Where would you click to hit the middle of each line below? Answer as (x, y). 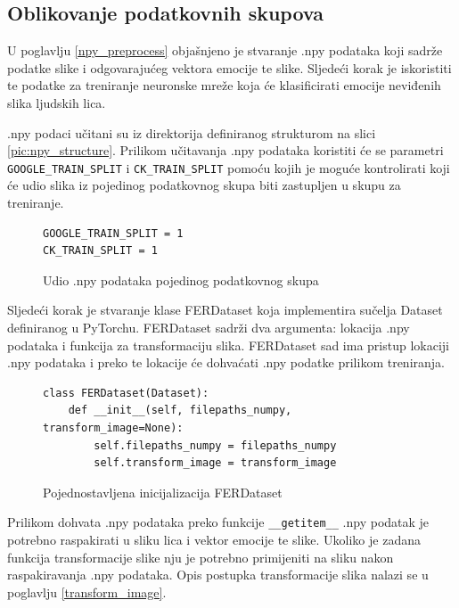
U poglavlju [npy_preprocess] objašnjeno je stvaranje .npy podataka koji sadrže (225, 50)
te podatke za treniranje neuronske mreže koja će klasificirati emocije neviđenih (224, 85)
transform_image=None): (113, 427)
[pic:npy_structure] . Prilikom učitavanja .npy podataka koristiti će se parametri (225, 150)
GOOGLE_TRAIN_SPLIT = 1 (113, 233)
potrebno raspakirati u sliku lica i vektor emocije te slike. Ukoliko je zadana (214, 539)
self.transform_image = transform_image (215, 463)
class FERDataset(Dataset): (126, 393)
